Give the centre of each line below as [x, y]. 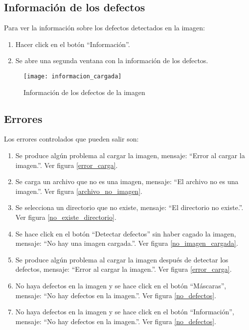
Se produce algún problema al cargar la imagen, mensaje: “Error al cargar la [130, 155]
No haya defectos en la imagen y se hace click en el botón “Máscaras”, [121, 285]
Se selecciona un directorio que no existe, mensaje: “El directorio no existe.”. [129, 207]
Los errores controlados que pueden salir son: [71, 139]
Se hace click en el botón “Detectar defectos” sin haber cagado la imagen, [126, 233]
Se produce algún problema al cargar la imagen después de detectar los [122, 259]
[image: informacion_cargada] [73, 76]
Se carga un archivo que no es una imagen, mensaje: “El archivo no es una [127, 181]
